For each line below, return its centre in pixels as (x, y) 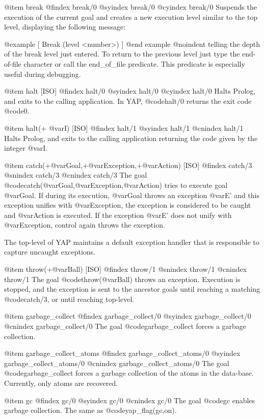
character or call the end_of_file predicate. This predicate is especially (134, 63)
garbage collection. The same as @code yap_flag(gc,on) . (90, 410)
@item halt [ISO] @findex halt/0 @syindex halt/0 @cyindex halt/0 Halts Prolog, (130, 91)
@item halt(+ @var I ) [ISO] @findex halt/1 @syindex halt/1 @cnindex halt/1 (124, 128)
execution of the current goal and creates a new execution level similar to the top (131, 17)
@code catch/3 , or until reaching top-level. (69, 299)
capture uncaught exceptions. (50, 252)
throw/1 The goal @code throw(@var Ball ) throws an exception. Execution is (122, 279)
